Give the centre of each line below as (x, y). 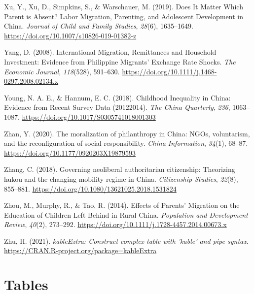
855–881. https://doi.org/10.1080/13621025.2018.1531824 (90, 188)
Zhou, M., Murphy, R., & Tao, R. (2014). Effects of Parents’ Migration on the (122, 205)
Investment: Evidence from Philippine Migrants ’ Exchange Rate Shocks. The (120, 61)
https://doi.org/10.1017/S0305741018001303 (89, 116)
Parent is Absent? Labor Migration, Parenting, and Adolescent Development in (124, 16)
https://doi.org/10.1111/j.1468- (169, 71)
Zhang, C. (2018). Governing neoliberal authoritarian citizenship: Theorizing (120, 169)
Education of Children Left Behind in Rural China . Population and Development (126, 214)
